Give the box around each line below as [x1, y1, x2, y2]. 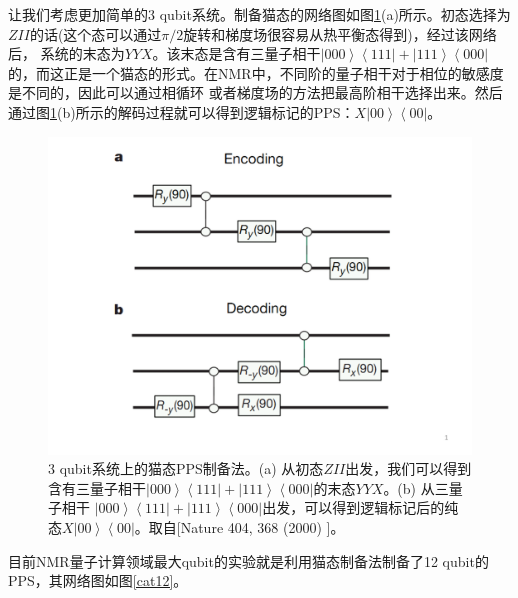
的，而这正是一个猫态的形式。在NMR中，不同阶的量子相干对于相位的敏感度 [8, 62, 504, 83]
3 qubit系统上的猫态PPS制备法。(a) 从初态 [48, 458, 324, 479]
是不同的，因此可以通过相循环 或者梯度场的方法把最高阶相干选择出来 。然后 [8, 82, 503, 103]
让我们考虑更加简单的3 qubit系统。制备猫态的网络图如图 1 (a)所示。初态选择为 [8, 4, 511, 24]
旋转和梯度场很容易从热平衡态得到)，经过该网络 [183, 23, 497, 44]
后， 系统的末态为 [8, 43, 125, 64]
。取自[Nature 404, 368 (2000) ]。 [134, 516, 345, 537]
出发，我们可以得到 [345, 458, 472, 479]
